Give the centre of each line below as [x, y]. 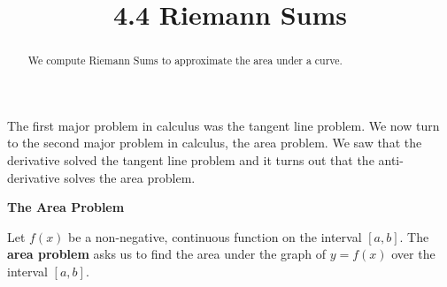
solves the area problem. [130, 177]
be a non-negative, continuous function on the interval [215, 236]
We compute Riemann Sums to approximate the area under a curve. [185, 60]
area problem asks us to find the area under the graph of [167, 254]
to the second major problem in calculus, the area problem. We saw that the [215, 143]
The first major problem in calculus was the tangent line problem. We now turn [223, 125]
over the [413, 254]
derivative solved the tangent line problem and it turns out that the [191, 160]
